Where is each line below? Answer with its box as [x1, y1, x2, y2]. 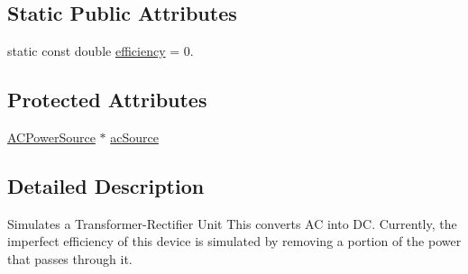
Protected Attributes [7, 86, 207, 114]
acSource [110, 128, 159, 146]
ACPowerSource [7, 128, 96, 146]
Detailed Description [7, 171, 205, 199]
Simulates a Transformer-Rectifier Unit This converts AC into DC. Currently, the [7, 214, 457, 233]
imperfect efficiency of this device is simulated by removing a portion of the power [7, 232, 462, 251]
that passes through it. [7, 249, 133, 268]
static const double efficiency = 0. [7, 41, 194, 60]
